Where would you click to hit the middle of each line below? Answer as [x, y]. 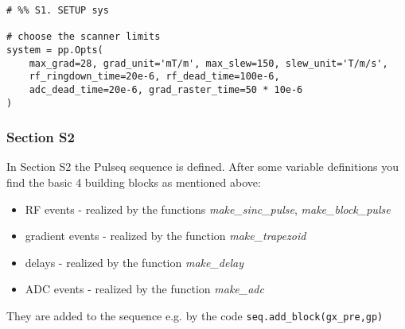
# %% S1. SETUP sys [58, 10]
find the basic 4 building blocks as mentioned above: [134, 182]
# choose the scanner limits [84, 37]
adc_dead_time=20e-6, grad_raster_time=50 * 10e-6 [166, 89]
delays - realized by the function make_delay [134, 262]
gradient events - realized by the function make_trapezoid [166, 236]
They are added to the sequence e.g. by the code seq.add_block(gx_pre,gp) [195, 316]
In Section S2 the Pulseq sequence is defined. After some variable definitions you [202, 166]
